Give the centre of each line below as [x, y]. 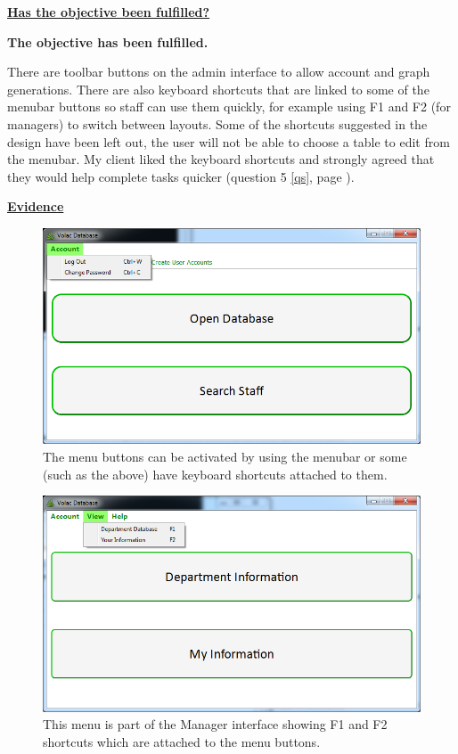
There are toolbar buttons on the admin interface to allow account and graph [219, 72]
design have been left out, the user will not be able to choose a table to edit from [229, 141]
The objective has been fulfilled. [108, 41]
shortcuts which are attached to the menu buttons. [182, 741]
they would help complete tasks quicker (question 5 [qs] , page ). [181, 176]
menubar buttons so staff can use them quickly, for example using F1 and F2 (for [229, 107]
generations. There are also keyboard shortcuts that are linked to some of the [218, 89]
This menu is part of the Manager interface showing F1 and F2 [215, 724]
